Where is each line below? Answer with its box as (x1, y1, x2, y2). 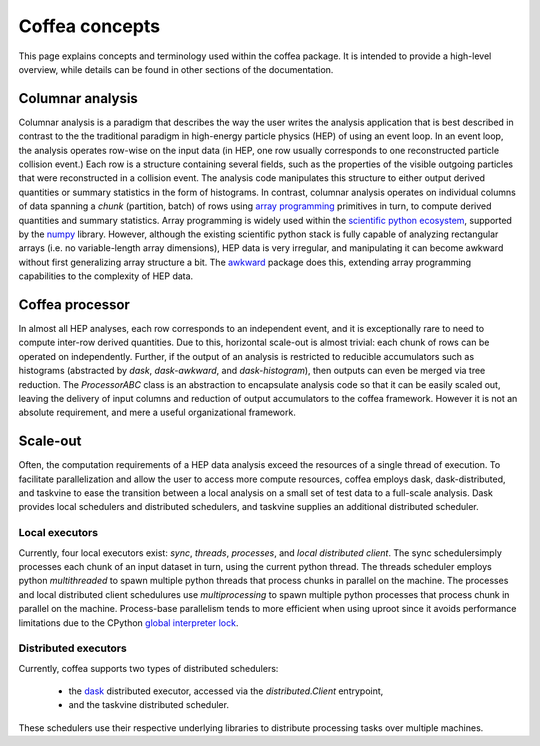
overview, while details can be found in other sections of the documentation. (18, 63, 334, 75)
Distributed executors (18, 641, 127, 655)
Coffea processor (18, 296, 130, 313)
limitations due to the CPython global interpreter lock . (18, 616, 239, 629)
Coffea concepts (18, 15, 160, 37)
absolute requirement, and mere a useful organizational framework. (18, 406, 297, 419)
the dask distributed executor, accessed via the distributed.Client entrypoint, (68, 685, 384, 697)
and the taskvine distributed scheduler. (68, 699, 230, 711)
